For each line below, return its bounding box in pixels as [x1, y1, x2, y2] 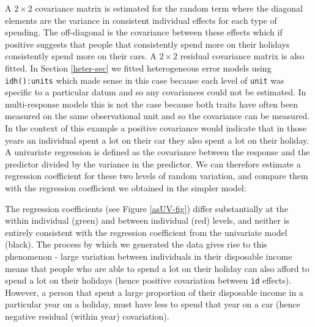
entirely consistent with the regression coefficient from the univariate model [5, 226, 287, 238]
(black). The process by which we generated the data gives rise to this [5, 238, 267, 251]
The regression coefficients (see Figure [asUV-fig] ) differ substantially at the [5, 202, 288, 215]
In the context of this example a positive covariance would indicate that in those [5, 122, 306, 134]
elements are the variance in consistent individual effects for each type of [5, 13, 277, 26]
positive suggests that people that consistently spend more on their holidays [5, 37, 290, 50]
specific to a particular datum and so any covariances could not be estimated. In [5, 86, 306, 98]
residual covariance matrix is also [180, 50, 305, 62]
